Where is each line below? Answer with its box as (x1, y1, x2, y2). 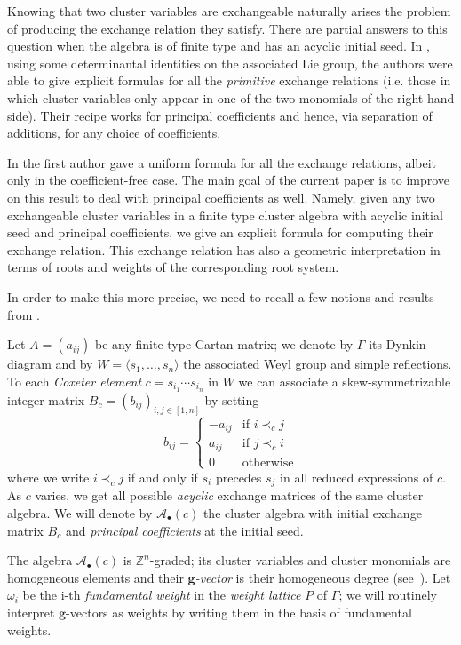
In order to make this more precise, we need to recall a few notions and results (7, 287, 434, 306)
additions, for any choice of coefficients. (7, 123, 221, 142)
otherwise (242, 456, 294, 469)
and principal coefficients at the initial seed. (65, 521, 304, 539)
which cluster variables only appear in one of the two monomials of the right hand (7, 88, 455, 107)
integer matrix (7, 390, 85, 409)
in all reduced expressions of (280, 467, 433, 486)
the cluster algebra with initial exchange (203, 503, 422, 522)
